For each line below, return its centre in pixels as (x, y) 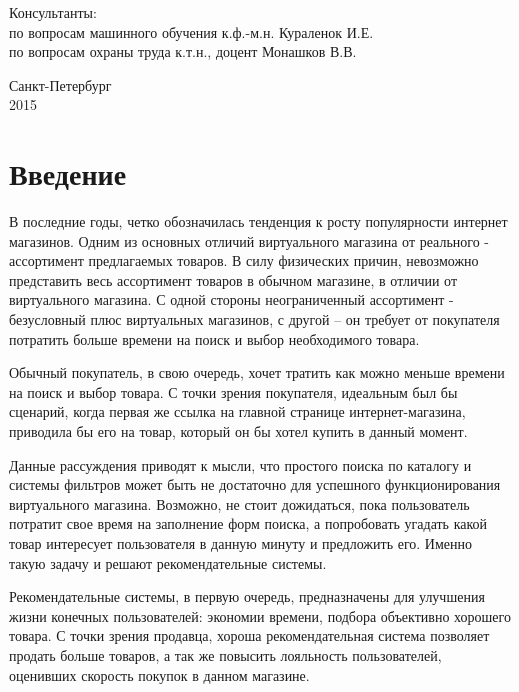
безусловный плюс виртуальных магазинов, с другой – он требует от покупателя (254, 319)
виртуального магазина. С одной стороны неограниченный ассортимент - (231, 299)
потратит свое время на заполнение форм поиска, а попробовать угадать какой (248, 523)
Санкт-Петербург (60, 84)
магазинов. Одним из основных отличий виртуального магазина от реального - (249, 240)
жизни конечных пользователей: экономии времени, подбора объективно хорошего (260, 615)
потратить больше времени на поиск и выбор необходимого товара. (214, 338)
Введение (68, 173)
